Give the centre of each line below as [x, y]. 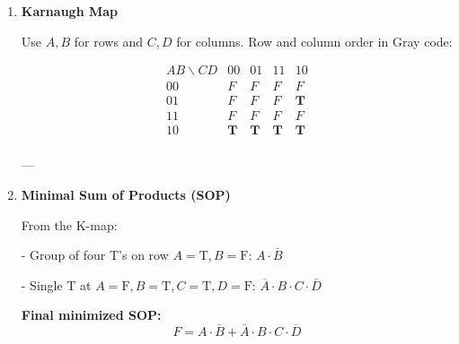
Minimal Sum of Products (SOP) [126, 194]
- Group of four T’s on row [95, 255]
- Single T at [56, 284]
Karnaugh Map [70, 11]
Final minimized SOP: [91, 315]
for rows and [109, 41]
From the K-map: [69, 224]
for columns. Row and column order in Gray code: [314, 41]
